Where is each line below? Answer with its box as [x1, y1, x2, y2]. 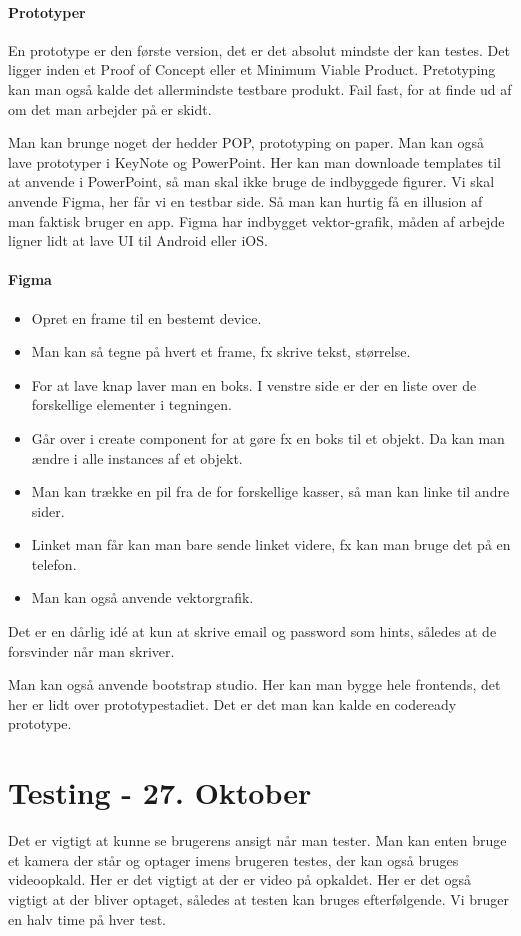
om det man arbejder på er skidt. [8, 98, 212, 119]
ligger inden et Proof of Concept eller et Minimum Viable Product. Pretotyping [8, 59, 496, 80]
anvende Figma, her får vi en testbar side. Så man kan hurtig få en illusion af [8, 190, 483, 211]
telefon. [31, 553, 77, 574]
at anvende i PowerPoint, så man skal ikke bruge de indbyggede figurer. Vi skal [8, 171, 495, 192]
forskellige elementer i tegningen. [31, 394, 232, 415]
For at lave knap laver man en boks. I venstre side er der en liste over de [31, 374, 477, 395]
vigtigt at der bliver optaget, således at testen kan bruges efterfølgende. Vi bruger [8, 888, 510, 909]
